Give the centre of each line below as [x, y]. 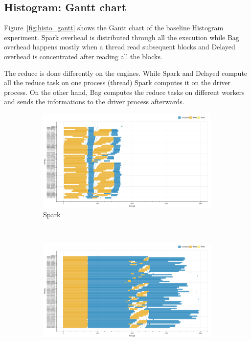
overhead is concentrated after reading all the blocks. [83, 56]
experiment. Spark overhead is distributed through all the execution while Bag [122, 37]
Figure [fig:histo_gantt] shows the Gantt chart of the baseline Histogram [114, 28]
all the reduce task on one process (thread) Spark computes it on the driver [117, 82]
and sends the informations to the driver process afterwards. [94, 102]
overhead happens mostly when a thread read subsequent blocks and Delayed [120, 47]
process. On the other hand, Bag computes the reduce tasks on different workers [124, 92]
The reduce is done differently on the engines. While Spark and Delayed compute [126, 73]
